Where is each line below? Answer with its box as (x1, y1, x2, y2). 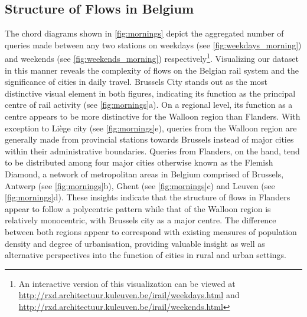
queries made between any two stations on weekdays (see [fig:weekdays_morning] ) (5, 38, 302, 51)
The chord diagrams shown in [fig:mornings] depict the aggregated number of (5, 27, 284, 39)
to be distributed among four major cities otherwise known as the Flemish (5, 156, 273, 169)
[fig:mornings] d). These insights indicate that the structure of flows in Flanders (5, 191, 290, 203)
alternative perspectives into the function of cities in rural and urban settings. (5, 249, 287, 261)
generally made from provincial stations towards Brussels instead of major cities (5, 133, 294, 146)
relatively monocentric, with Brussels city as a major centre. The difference (5, 214, 276, 226)
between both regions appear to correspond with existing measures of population (5, 225, 297, 237)
